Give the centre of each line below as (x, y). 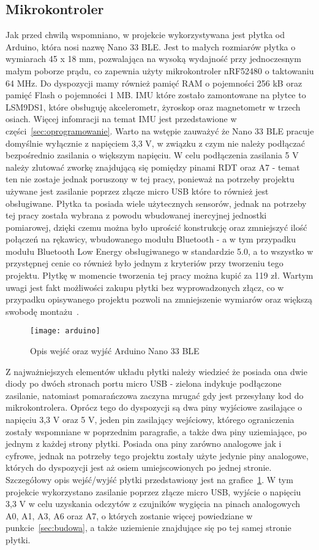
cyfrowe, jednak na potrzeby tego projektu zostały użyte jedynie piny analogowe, (157, 455)
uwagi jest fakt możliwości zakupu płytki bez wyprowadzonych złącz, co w (145, 287)
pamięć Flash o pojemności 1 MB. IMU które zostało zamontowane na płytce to (156, 95)
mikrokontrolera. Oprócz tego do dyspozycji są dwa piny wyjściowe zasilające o (154, 407)
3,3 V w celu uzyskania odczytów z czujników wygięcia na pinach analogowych (153, 504)
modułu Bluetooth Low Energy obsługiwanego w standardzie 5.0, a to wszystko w (159, 251)
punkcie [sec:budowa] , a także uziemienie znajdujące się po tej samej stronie (148, 528)
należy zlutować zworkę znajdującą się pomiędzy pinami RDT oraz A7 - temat (153, 167)
